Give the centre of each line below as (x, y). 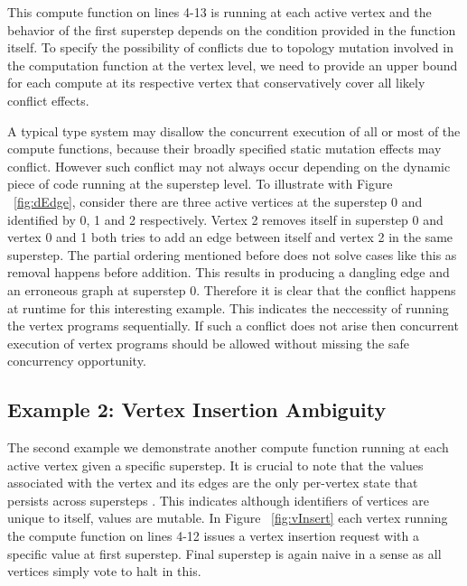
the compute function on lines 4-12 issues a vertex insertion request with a (213, 536)
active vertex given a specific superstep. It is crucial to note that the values (215, 465)
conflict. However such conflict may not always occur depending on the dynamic (229, 166)
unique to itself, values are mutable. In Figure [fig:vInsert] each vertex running (228, 518)
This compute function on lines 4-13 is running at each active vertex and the (219, 12)
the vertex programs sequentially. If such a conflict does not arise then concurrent (233, 326)
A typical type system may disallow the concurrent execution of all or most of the (234, 130)
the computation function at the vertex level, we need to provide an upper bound (233, 65)
